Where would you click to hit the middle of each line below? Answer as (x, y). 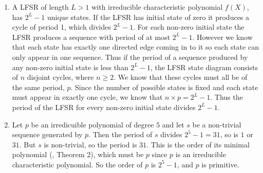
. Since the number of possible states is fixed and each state (164, 87)
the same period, (38, 87)
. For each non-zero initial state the (189, 27)
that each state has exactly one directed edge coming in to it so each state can (135, 47)
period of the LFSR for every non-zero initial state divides (104, 107)
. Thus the (227, 97)
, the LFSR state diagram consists (204, 67)
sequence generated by (47, 134)
